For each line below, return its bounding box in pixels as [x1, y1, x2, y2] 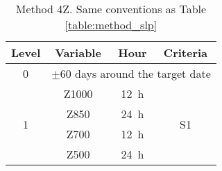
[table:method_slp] [65, 17, 157, 33]
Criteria [163, 44, 208, 60]
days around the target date [75, 65, 211, 81]
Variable [55, 44, 101, 60]
